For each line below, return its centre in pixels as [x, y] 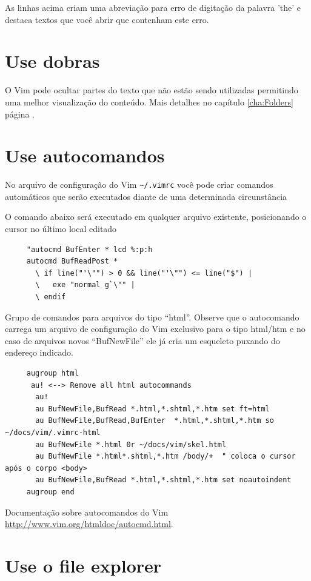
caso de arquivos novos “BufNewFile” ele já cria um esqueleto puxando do [142, 340]
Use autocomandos [85, 155]
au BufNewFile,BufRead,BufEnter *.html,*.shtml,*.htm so [155, 421]
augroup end [50, 492]
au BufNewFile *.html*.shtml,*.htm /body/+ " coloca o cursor [166, 456]
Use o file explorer [83, 565]
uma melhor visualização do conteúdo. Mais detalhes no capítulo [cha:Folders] [149, 101]
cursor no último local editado [61, 229]
